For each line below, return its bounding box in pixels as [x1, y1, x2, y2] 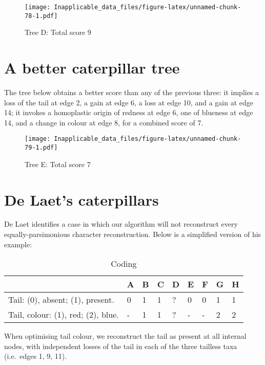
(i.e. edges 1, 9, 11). [4, 351, 67, 361]
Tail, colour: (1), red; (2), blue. [8, 308, 119, 321]
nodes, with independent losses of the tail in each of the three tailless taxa [4, 340, 237, 351]
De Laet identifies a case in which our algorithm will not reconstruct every [4, 218, 238, 229]
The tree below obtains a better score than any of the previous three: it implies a [4, 87, 259, 98]
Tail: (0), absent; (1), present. [8, 294, 114, 306]
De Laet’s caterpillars [4, 189, 159, 210]
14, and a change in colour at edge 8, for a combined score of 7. [4, 117, 203, 127]
